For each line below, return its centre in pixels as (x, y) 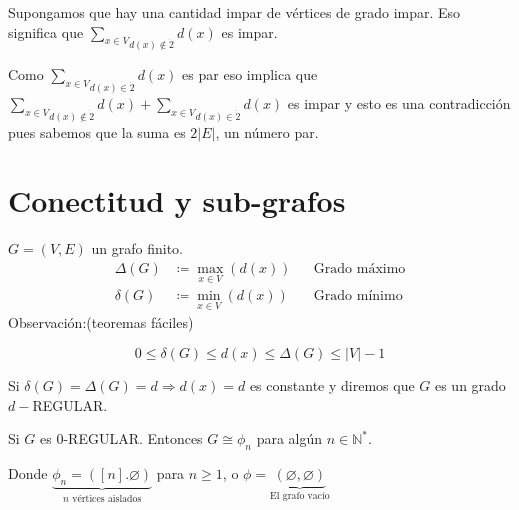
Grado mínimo (358, 296)
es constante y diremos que (332, 384)
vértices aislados (107, 498)
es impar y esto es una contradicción (399, 102)
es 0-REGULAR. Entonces (121, 438)
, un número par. (267, 131)
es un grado (470, 384)
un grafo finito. (137, 248)
